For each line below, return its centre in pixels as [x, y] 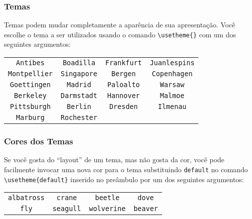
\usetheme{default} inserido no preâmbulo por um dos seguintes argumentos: [124, 179]
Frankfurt [124, 63]
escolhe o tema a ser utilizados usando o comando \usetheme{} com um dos [120, 34]
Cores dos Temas [39, 141]
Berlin [79, 107]
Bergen [124, 74]
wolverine [107, 209]
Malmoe [172, 96]
